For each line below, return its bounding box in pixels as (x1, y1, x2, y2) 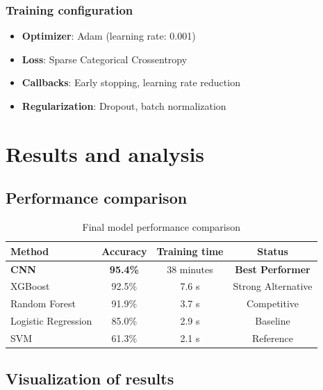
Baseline (255, 314, 290, 328)
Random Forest (10, 296, 76, 311)
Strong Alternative (233, 279, 313, 293)
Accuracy (101, 243, 147, 258)
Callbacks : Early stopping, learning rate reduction (22, 75, 240, 90)
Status (257, 243, 288, 258)
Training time (156, 243, 224, 258)
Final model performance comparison (82, 220, 241, 234)
